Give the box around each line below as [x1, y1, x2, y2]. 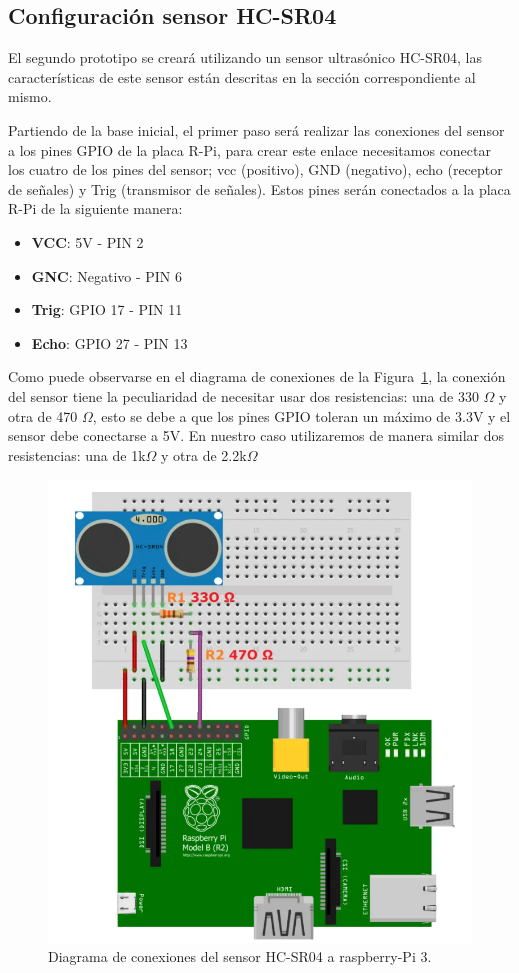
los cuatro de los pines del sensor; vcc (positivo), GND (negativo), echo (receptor [8, 159, 503, 180]
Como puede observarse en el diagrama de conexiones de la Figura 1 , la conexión [8, 366, 506, 387]
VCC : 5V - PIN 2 [31, 231, 144, 252]
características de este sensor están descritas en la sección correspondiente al [8, 66, 476, 87]
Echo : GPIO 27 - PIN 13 [31, 332, 188, 353]
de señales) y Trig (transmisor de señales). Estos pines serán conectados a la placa [8, 178, 511, 199]
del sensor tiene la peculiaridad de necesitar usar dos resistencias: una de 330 [8, 385, 479, 406]
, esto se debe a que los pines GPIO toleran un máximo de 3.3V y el [92, 405, 511, 426]
